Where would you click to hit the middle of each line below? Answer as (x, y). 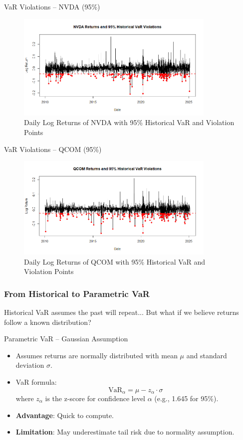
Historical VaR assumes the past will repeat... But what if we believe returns (121, 312)
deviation (30, 365)
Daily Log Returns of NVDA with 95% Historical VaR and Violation (129, 122)
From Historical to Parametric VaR (77, 293)
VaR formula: (36, 381)
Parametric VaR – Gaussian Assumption (66, 339)
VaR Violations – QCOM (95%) (53, 149)
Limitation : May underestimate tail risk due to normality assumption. (125, 432)
